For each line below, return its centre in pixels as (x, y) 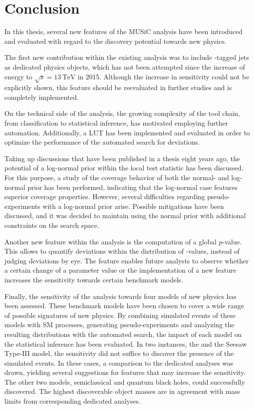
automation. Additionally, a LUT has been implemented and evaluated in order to (127, 132)
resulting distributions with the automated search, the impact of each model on (123, 334)
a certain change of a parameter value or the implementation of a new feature (120, 270)
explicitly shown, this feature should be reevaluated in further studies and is (118, 87)
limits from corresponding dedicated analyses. (73, 401)
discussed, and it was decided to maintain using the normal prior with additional (125, 215)
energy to (19, 76)
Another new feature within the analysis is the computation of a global (111, 241)
